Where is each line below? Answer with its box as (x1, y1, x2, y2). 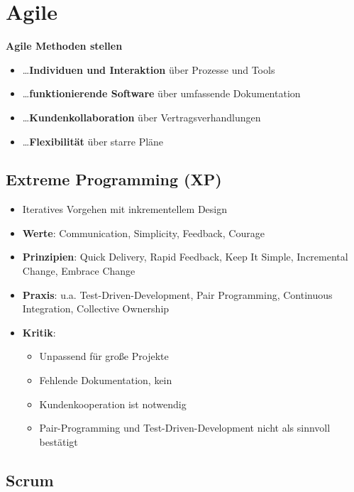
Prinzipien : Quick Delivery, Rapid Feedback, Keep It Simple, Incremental (22, 249, 348, 264)
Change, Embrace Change (22, 263, 135, 278)
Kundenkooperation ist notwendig (39, 396, 187, 411)
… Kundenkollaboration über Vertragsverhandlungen (22, 109, 261, 124)
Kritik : (22, 324, 56, 339)
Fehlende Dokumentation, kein (39, 373, 172, 388)
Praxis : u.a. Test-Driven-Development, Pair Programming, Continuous (22, 287, 333, 302)
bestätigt (39, 434, 78, 449)
